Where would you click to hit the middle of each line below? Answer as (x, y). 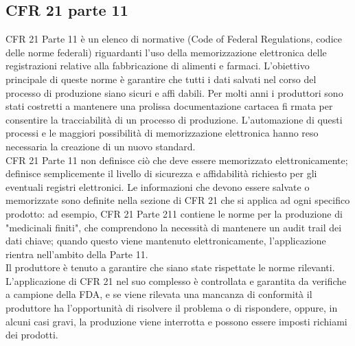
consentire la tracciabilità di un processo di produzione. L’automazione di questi (174, 119)
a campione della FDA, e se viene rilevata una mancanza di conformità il (159, 294)
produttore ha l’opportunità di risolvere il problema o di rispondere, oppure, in (172, 308)
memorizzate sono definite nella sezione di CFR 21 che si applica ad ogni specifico (178, 200)
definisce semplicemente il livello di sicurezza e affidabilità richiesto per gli (161, 173)
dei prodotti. (32, 335)
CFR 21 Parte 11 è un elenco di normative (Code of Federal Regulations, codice (174, 39)
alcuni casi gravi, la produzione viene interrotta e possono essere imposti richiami (176, 321)
